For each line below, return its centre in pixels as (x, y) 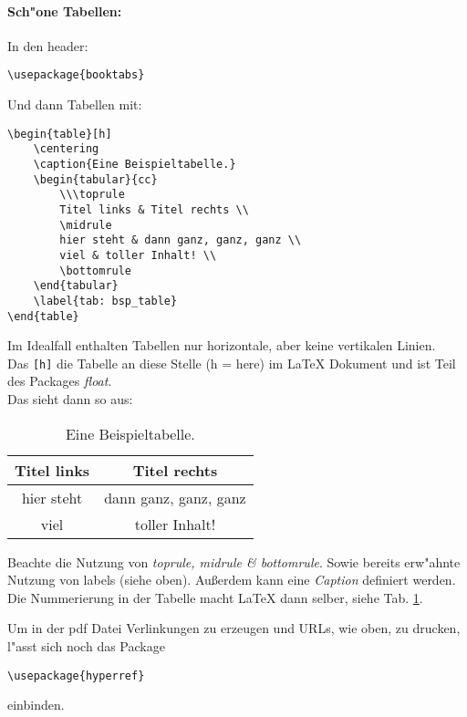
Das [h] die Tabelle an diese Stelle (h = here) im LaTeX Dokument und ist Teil (232, 363)
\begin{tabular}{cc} (95, 179)
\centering (66, 149)
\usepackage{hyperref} (76, 675)
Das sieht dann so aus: (70, 399)
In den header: (48, 45)
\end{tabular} (76, 286)
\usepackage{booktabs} (76, 75)
